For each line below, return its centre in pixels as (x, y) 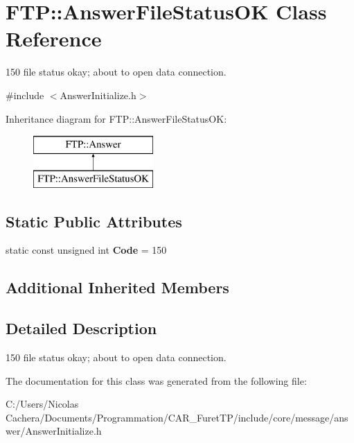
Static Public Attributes (94, 221)
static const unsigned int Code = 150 (86, 250)
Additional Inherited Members (117, 287)
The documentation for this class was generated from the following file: (156, 380)
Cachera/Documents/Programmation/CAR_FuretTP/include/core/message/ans (177, 417)
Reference (54, 38)
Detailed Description (81, 328)
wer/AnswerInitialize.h (54, 431)
